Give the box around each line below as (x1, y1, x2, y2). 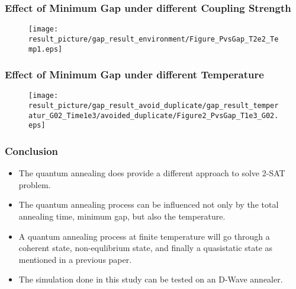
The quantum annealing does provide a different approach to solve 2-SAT (18, 167, 285, 179)
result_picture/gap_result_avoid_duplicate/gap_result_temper (28, 101, 279, 110)
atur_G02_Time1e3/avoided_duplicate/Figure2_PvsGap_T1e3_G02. (28, 111, 279, 120)
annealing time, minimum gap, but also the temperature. (18, 210, 226, 223)
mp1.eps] (28, 45, 63, 53)
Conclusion (5, 143, 58, 158)
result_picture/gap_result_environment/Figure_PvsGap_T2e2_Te (28, 34, 279, 43)
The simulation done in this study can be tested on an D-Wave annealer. (18, 273, 283, 285)
